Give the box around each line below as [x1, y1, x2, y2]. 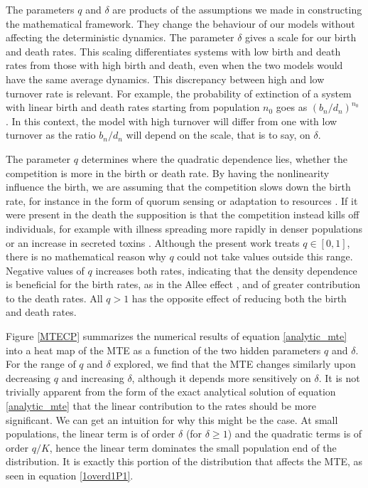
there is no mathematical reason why [6, 249, 166, 264]
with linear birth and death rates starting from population [6, 100, 260, 115]
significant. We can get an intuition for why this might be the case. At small [6, 412, 338, 427]
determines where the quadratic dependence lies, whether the [81, 151, 348, 166]
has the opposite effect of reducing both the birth [131, 290, 347, 305]
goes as [276, 100, 308, 115]
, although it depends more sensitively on [131, 370, 311, 385]
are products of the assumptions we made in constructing [112, 2, 362, 16]
